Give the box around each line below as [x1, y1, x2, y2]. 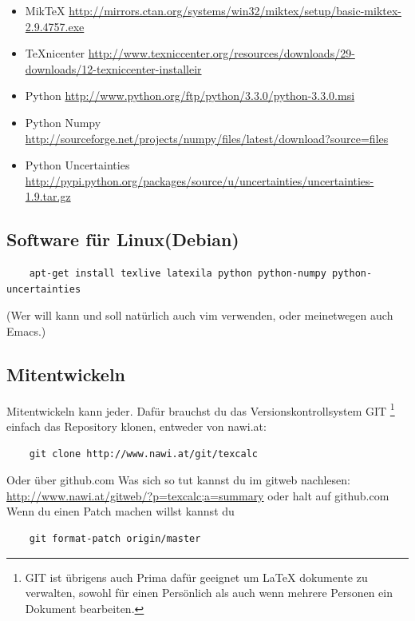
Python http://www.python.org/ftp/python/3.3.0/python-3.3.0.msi [25, 87, 355, 104]
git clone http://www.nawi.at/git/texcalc [29, 448, 258, 460]
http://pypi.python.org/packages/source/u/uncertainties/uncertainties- [25, 172, 374, 189]
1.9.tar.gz [25, 188, 71, 205]
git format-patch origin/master [29, 532, 201, 544]
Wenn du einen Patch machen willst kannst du [6, 503, 235, 519]
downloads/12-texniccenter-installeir [25, 60, 202, 77]
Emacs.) [6, 322, 46, 339]
